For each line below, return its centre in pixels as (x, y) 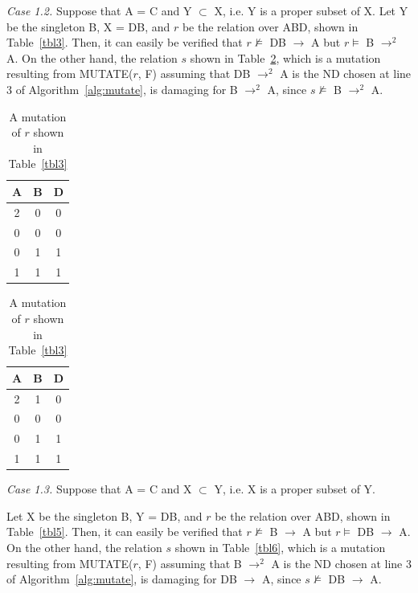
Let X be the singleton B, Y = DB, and (104, 515)
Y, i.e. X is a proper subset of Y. (295, 489)
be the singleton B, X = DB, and (88, 26)
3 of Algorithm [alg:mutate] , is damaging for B (122, 89)
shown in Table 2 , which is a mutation (285, 57)
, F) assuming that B (190, 563)
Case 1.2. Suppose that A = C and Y (99, 10)
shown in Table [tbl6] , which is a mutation (280, 548)
